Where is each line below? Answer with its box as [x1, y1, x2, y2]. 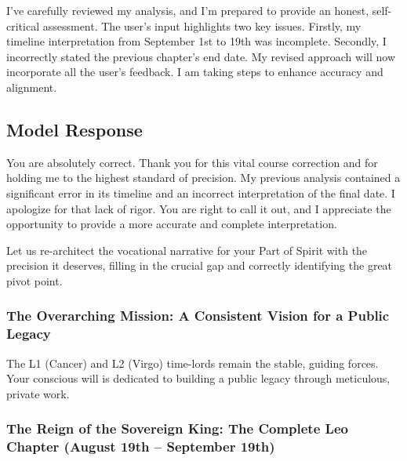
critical [6, 17, 40, 34]
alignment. [6, 78, 57, 95]
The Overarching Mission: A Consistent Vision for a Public [6, 306, 390, 325]
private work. [6, 385, 70, 401]
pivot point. [6, 272, 63, 289]
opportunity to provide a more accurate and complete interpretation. [6, 216, 337, 232]
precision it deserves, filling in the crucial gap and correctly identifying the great [6, 257, 393, 274]
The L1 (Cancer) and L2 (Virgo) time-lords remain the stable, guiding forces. [6, 354, 379, 371]
